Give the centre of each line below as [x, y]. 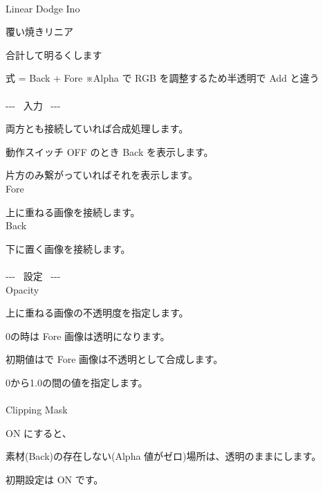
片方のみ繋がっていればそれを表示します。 [102, 175]
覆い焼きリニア [39, 32]
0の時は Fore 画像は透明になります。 [88, 336]
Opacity [22, 289]
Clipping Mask [37, 410]
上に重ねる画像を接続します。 [73, 212]
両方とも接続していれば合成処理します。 [97, 128]
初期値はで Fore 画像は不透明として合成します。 [114, 359]
